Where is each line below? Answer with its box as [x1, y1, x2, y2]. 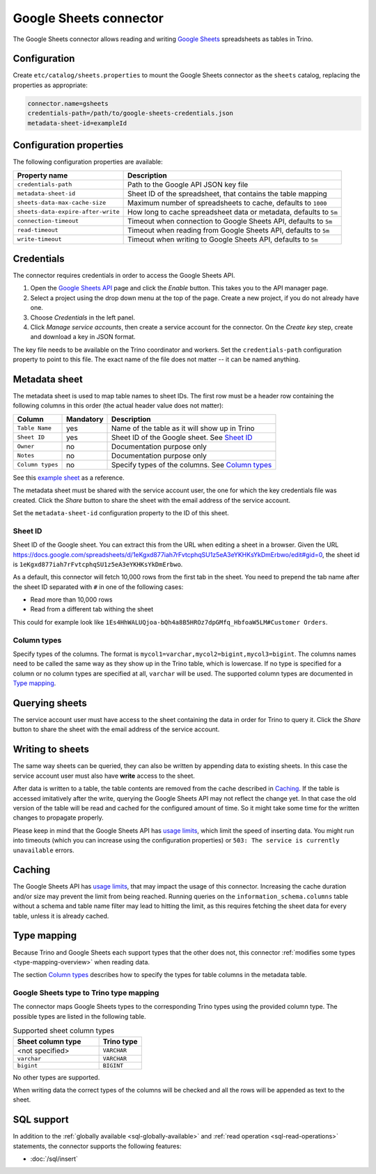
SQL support [13, 1114, 69, 1126]
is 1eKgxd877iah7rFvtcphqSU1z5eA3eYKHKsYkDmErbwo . [13, 560, 183, 568]
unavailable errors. [13, 846, 75, 854]
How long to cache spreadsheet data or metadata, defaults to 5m [127, 207, 338, 217]
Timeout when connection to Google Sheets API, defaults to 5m [127, 216, 333, 226]
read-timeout [17, 226, 58, 233]
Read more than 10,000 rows [30, 595, 113, 604]
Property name [17, 171, 68, 180]
